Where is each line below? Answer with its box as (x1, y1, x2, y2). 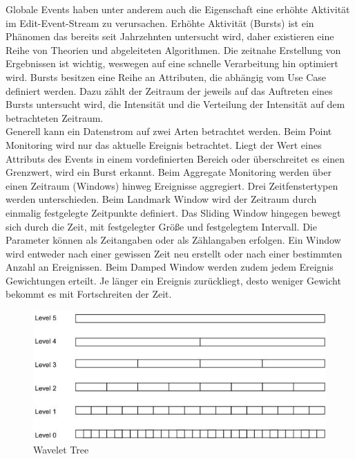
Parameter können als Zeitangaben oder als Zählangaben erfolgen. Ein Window (6, 233, 341, 247)
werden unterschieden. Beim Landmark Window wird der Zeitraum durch (6, 192, 317, 206)
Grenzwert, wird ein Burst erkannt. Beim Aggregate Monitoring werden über (6, 165, 332, 179)
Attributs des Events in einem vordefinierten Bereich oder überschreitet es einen (6, 151, 345, 165)
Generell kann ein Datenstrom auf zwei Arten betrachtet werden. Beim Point (6, 124, 332, 138)
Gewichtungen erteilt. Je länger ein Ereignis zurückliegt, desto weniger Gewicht (6, 273, 341, 287)
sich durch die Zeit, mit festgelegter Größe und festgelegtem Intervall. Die (6, 219, 317, 233)
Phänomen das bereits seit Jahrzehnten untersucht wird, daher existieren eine (6, 29, 334, 44)
